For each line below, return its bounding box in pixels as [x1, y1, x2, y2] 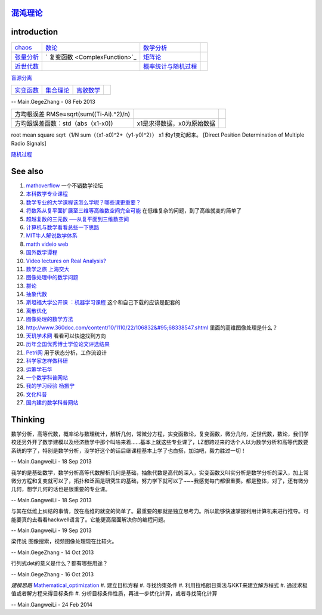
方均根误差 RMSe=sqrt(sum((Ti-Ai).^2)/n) [14, 110, 131, 119]
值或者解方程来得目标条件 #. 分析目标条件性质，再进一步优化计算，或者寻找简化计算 [11, 590, 218, 597]
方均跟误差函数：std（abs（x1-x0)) [14, 119, 113, 128]
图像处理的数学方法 [26, 316, 73, 323]
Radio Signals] [11, 140, 47, 147]
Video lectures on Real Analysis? [26, 257, 107, 264]
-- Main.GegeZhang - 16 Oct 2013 [11, 570, 94, 578]
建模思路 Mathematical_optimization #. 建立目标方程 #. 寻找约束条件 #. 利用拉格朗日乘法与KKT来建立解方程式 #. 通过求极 [11, 582, 308, 589]
